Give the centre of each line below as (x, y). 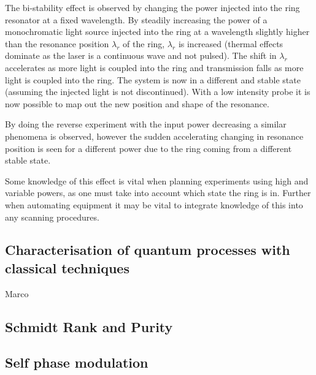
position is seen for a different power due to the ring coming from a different (148, 148)
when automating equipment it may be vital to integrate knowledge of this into (154, 204)
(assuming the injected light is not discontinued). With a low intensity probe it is (158, 92)
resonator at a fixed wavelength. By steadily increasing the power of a (136, 19)
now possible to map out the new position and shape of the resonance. (137, 103)
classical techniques (67, 267)
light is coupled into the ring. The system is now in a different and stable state (153, 79)
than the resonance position (57, 43)
